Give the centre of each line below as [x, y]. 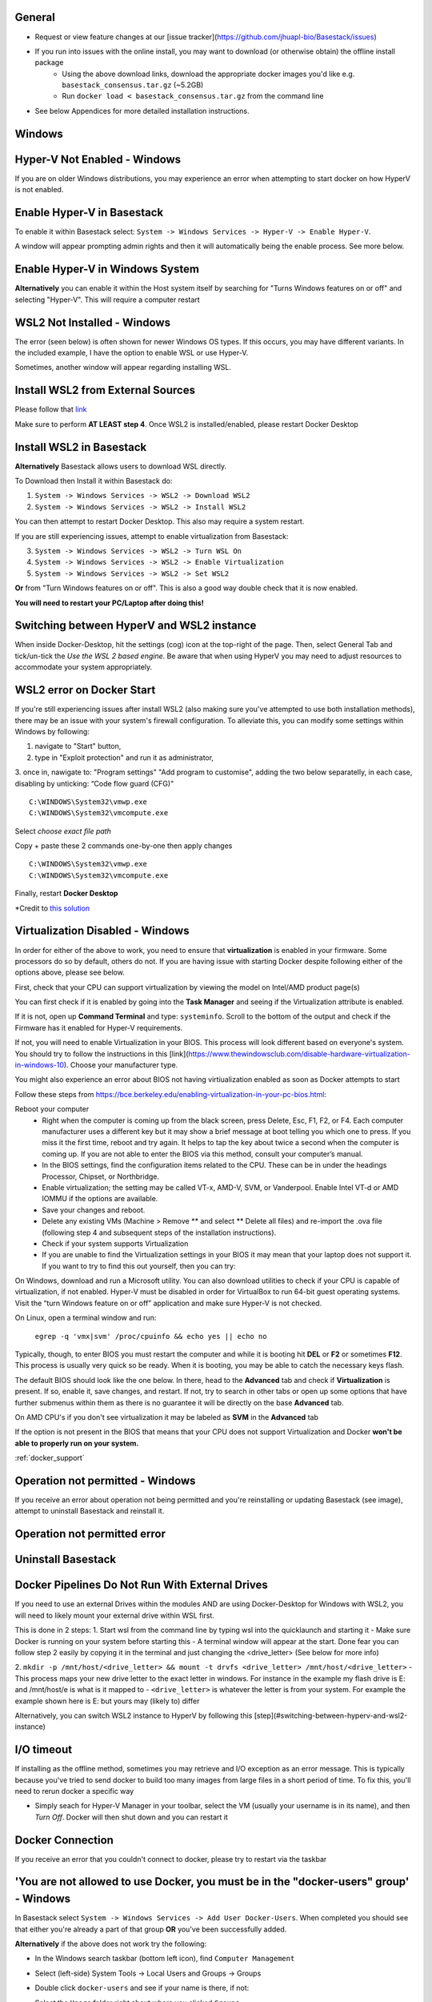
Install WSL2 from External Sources [105, 390]
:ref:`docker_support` [50, 1458]
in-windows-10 [39, 1065]
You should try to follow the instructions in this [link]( [102, 1054]
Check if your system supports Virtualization [115, 1243]
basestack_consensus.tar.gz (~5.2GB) [133, 85]
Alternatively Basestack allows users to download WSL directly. [121, 466]
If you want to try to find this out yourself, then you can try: [139, 1266]
